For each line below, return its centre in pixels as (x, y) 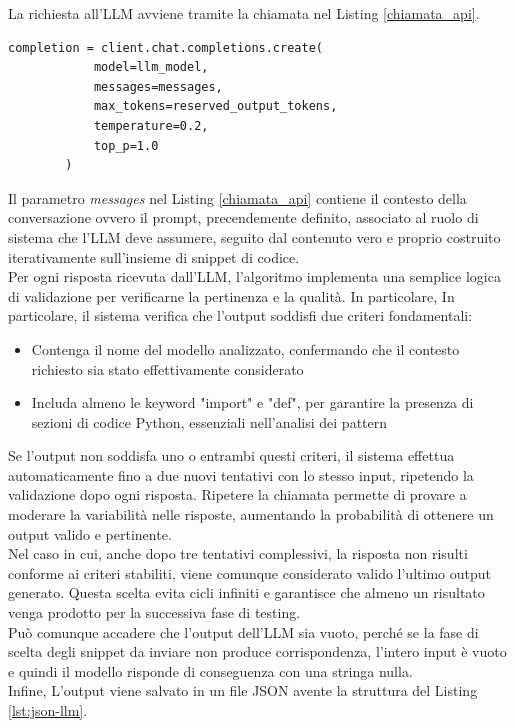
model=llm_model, (151, 67)
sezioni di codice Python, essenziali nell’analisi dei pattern (209, 421)
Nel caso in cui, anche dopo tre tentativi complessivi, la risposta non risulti (238, 553)
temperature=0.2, (151, 125)
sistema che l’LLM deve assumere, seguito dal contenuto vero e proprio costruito (254, 236)
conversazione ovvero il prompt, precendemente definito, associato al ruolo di (243, 217)
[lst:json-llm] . (48, 710)
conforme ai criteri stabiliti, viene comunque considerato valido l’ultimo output (249, 572)
